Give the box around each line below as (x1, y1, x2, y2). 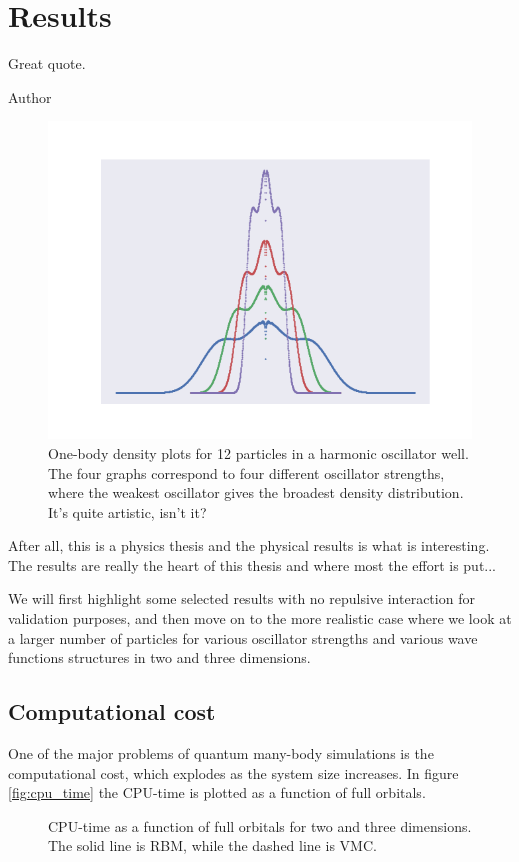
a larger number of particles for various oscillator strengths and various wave (8, 627, 478, 648)
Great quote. (8, 53, 86, 74)
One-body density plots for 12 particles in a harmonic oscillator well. (48, 442, 469, 463)
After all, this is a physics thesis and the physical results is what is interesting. (8, 535, 490, 556)
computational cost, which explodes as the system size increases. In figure (8, 762, 459, 783)
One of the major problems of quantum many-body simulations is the (8, 743, 434, 764)
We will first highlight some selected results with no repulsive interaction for (8, 588, 475, 609)
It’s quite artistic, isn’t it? (48, 501, 207, 522)
